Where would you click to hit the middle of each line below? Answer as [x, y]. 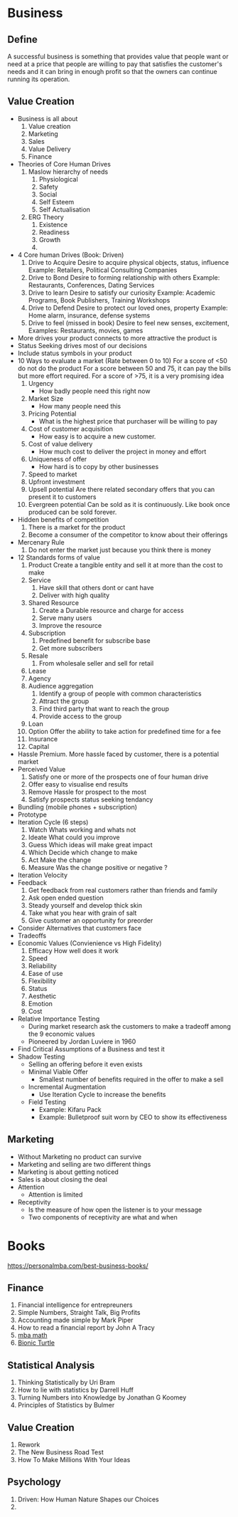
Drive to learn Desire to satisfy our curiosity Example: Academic [121, 293]
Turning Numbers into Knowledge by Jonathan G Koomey [102, 1397]
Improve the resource [70, 625]
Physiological [58, 179]
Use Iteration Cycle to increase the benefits [102, 1094]
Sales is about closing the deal [63, 1179]
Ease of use [45, 973]
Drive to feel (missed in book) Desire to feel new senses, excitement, [129, 322]
